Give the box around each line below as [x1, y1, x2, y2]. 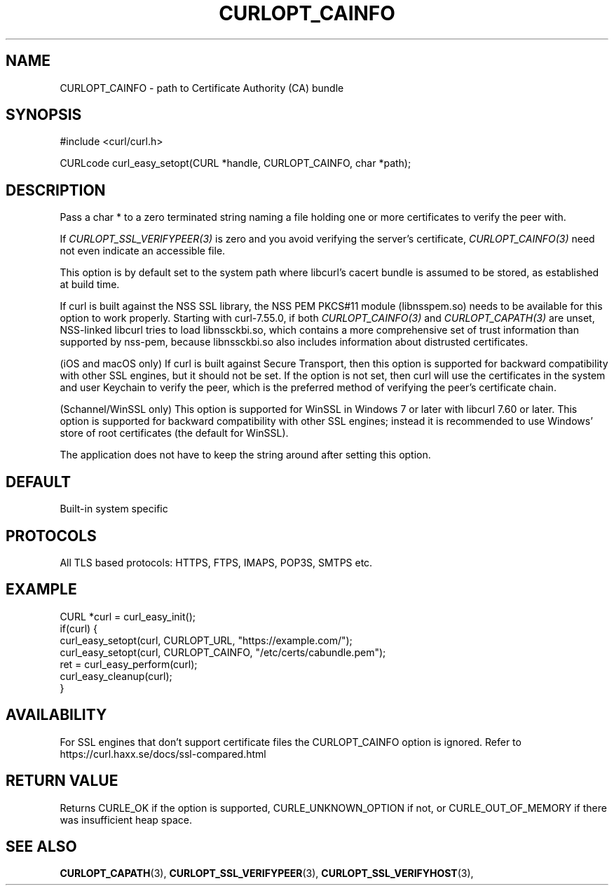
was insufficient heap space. [60, 813, 193, 826]
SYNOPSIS [6, 106, 82, 124]
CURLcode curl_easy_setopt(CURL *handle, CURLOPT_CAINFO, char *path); [60, 157, 411, 170]
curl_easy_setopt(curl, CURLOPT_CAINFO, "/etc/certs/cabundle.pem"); [60, 646, 386, 658]
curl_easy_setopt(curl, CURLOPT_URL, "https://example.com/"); [60, 634, 353, 646]
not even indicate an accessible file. [60, 245, 226, 257]
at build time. [60, 278, 120, 291]
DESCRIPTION [6, 181, 106, 199]
